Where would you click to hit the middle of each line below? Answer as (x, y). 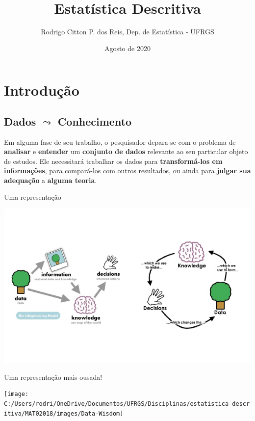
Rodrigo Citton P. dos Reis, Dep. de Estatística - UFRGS (127, 32)
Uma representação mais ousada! (53, 377)
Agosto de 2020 (127, 48)
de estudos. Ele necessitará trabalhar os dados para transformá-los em (113, 161)
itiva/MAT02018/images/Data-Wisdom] (64, 413)
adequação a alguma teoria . (51, 180)
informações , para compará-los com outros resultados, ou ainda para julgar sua (127, 171)
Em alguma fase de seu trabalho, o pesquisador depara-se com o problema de (120, 142)
